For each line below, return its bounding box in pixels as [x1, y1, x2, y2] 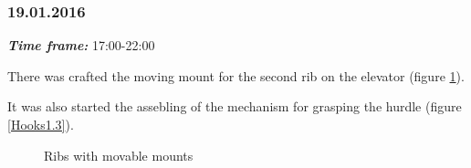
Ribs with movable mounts [44, 145, 194, 164]
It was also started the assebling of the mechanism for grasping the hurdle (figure [7, 97, 462, 116]
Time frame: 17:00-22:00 [7, 36, 155, 55]
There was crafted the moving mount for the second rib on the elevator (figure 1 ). [7, 66, 465, 85]
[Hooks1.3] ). [7, 115, 74, 133]
